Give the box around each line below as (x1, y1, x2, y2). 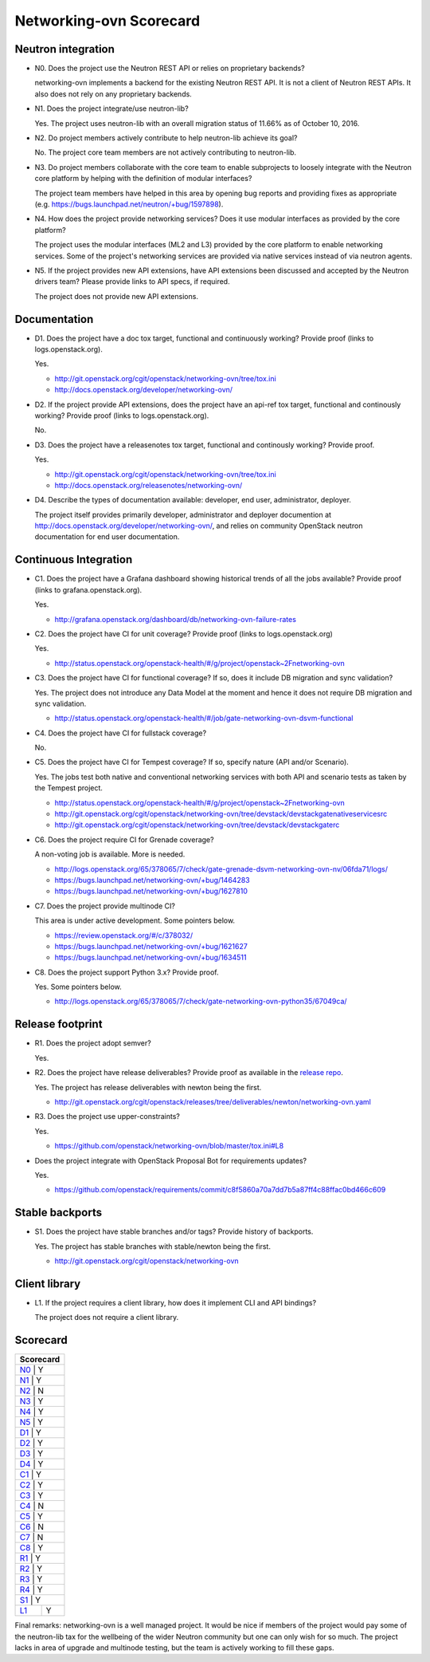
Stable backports (14, 1206, 103, 1219)
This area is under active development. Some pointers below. (34, 916, 235, 925)
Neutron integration (14, 42, 115, 56)
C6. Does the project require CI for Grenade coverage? (34, 834, 214, 845)
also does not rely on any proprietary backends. (34, 89, 193, 99)
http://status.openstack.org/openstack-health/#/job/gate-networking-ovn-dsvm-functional (54, 714, 354, 723)
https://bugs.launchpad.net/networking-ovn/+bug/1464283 (54, 875, 250, 884)
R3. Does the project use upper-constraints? (34, 1112, 181, 1121)
